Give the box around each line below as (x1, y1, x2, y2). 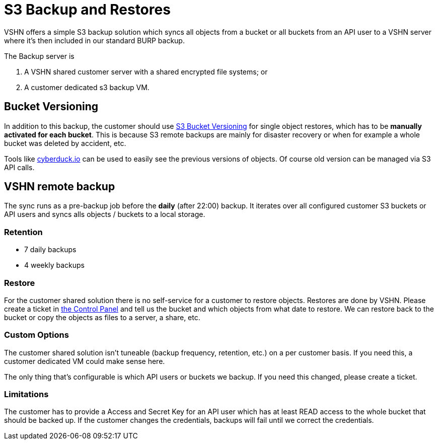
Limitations (4, 389, 49, 400)
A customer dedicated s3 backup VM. (24, 83, 150, 92)
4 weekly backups (24, 261, 85, 270)
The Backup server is (4, 51, 75, 60)
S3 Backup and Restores (4, 1, 171, 18)
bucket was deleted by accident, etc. (4, 138, 126, 147)
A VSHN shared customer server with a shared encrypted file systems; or (24, 67, 268, 76)
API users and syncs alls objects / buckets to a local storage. (4, 210, 205, 219)
